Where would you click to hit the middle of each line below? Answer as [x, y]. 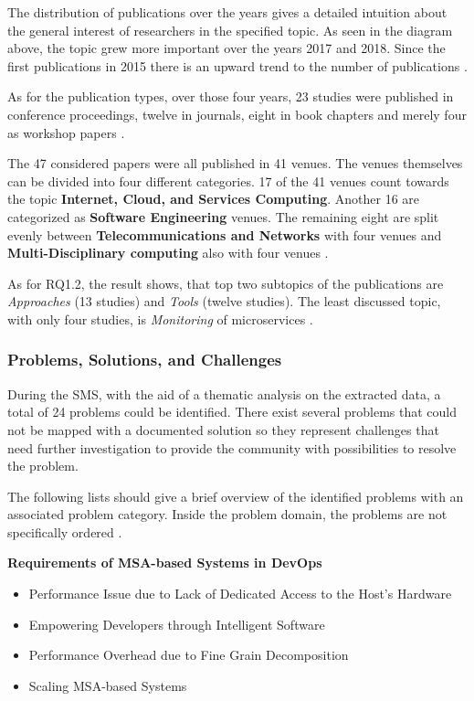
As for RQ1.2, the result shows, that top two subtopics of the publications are [226, 283]
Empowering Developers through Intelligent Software [177, 624]
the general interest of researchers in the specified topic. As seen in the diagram [230, 30]
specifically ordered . [65, 531]
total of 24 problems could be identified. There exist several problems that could [232, 412]
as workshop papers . [66, 132]
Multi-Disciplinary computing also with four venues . [168, 253]
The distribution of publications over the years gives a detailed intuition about [227, 12]
